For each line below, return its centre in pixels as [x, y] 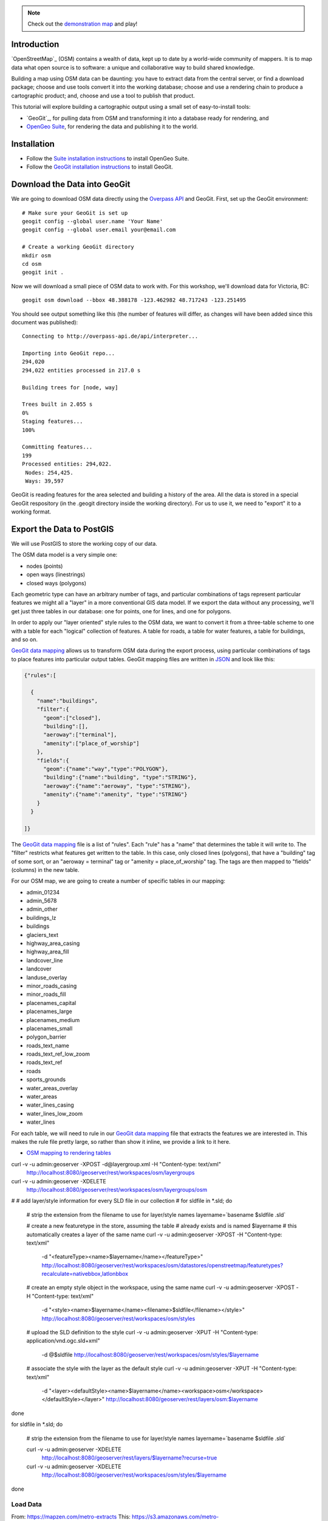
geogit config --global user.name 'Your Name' [93, 221]
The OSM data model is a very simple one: [64, 555]
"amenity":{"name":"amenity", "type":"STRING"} [115, 795]
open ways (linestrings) [56, 574]
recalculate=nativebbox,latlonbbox [85, 1274]
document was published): [45, 322]
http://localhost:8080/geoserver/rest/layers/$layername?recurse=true [129, 1458]
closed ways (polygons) [56, 583]
